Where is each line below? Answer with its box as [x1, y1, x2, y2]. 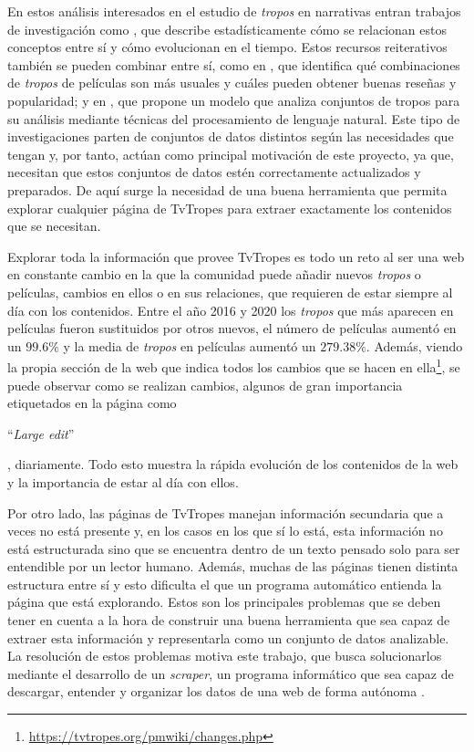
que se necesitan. [7, 216, 101, 235]
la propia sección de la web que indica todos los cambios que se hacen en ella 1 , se [7, 355, 460, 376]
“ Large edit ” [7, 423, 75, 443]
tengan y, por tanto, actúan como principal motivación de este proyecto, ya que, [7, 144, 454, 163]
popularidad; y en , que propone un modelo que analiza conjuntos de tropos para [7, 90, 460, 110]
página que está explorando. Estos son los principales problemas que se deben [7, 592, 441, 611]
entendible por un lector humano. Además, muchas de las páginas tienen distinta [7, 557, 459, 576]
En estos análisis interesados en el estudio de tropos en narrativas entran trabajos [7, 2, 461, 20]
